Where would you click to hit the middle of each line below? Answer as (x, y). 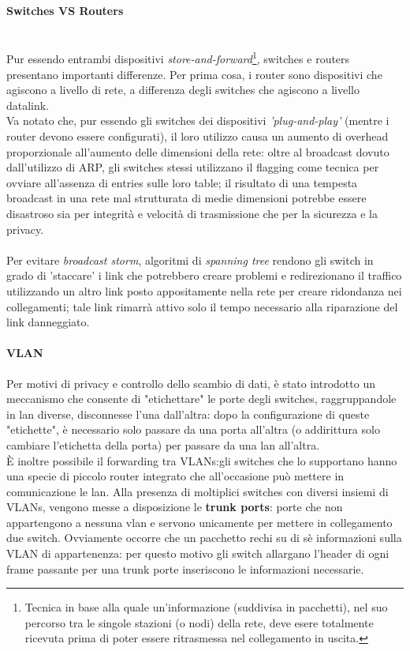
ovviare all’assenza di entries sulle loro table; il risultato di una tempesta (182, 182)
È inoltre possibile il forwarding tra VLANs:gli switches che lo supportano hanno (202, 460)
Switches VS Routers (65, 10)
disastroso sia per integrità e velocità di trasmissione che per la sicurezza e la (192, 213)
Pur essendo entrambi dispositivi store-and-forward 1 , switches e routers (178, 58)
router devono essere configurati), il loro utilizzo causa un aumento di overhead (198, 136)
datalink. (28, 105)
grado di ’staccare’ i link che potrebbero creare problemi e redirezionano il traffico (204, 275)
